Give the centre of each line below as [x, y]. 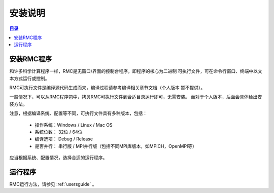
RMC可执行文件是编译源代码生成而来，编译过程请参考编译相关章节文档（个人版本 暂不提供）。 [107, 88]
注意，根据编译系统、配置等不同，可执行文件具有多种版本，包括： [78, 113]
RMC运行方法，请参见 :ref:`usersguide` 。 [53, 184]
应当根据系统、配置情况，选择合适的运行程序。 [58, 158]
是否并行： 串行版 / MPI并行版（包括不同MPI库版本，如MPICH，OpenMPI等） [116, 146]
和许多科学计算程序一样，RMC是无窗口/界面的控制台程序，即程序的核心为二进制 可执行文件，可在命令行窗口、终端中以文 [136, 71]
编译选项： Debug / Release [64, 139]
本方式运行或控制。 [29, 78]
